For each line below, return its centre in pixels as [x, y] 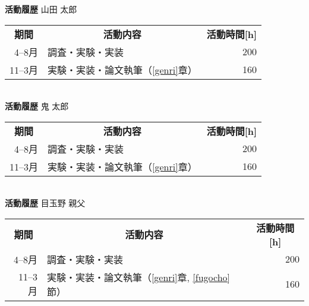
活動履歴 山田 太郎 [41, 9]
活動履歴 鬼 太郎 [37, 106]
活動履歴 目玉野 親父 [45, 203]
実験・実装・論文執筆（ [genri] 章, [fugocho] [138, 277]
